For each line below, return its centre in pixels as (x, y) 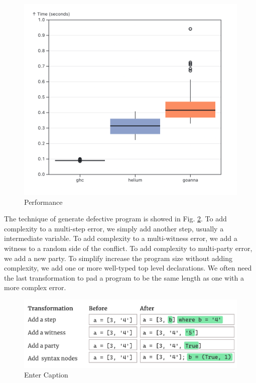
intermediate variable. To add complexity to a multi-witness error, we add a (121, 238)
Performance (43, 202)
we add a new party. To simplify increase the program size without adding (118, 258)
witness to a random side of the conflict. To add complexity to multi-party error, (128, 248)
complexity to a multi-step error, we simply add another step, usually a (114, 228)
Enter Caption (46, 375)
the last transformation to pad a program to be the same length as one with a (124, 277)
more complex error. (35, 287)
